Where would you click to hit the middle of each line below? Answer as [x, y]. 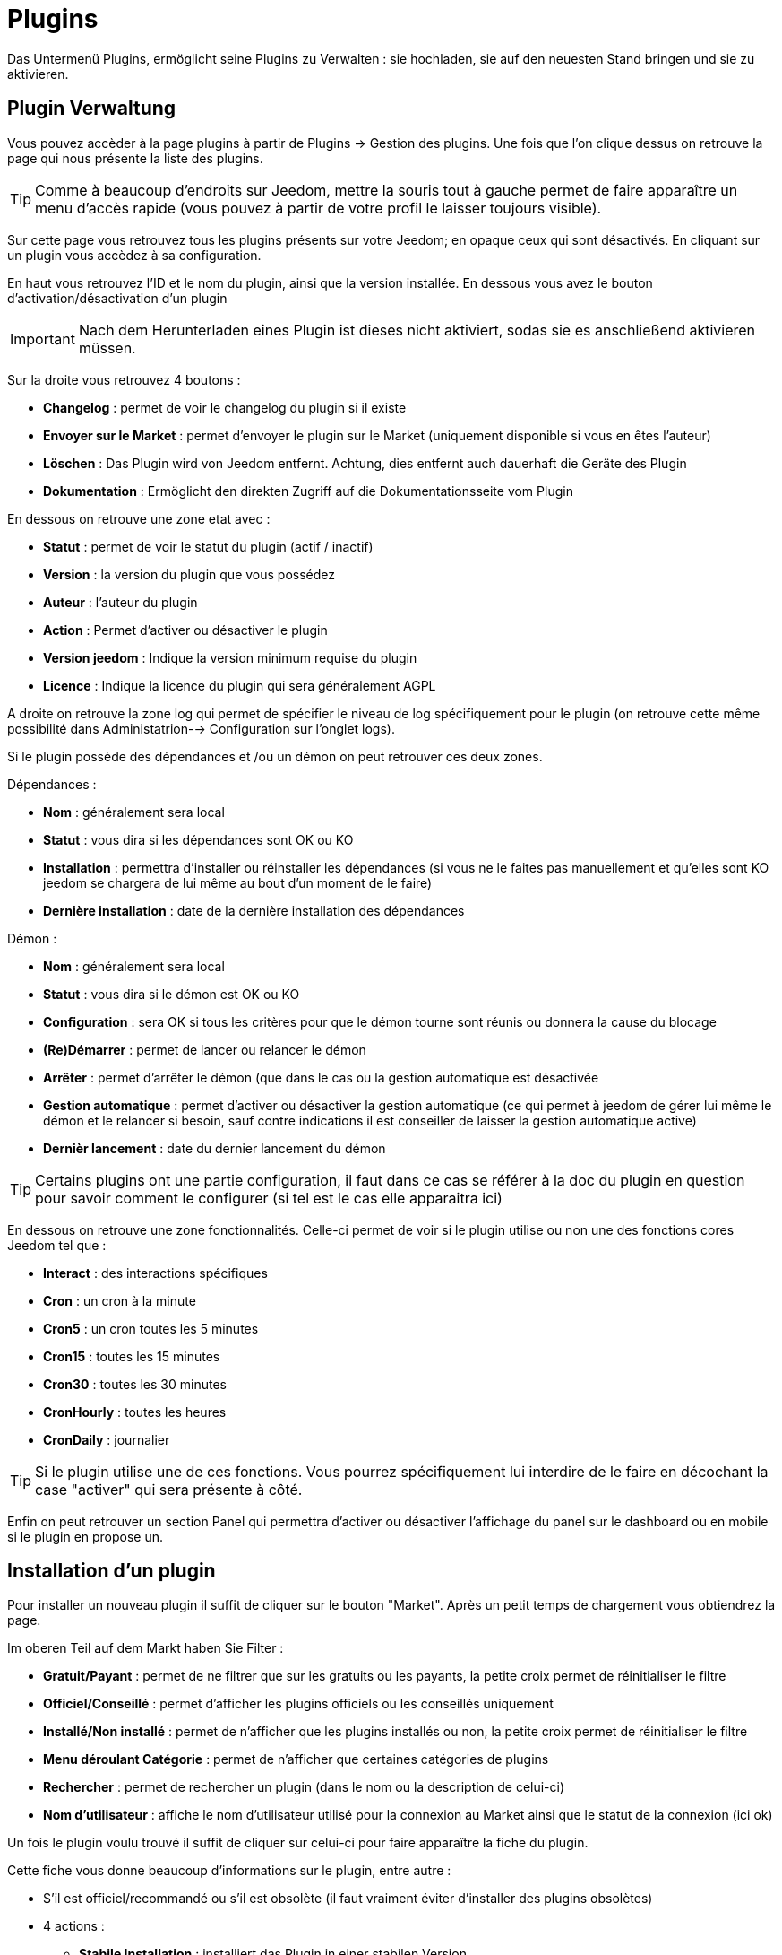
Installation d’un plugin [112, 1571]
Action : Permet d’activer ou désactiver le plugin [185, 630]
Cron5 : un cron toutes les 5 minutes [151, 1328]
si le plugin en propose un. [86, 1536]
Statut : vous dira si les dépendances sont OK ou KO [198, 839]
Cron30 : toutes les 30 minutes [135, 1384]
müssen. [107, 348]
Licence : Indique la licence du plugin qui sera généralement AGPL [240, 685]
